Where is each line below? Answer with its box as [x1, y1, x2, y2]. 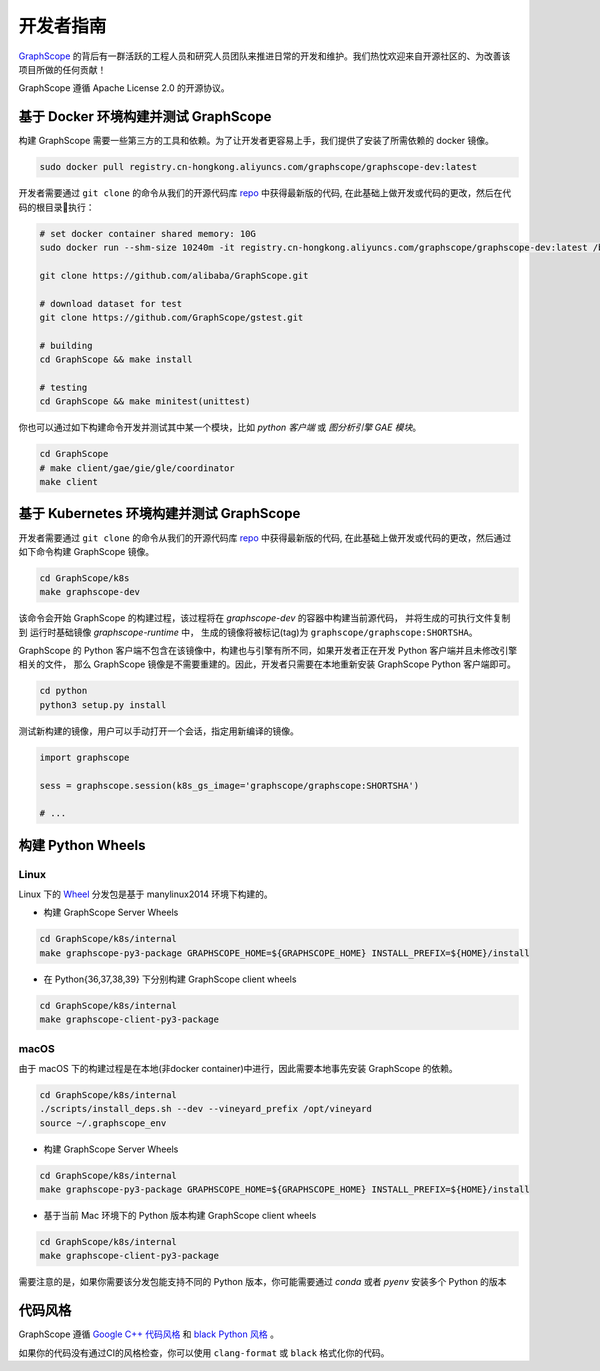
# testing [39, 381, 88, 393]
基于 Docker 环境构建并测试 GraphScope [18, 108, 272, 125]
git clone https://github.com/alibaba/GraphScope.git [39, 270, 309, 281]
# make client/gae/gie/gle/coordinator [39, 462, 235, 474]
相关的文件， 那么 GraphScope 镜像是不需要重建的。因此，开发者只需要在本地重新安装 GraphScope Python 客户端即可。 [18, 658, 517, 670]
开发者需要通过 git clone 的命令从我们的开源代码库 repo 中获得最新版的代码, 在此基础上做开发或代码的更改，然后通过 [18, 531, 512, 544]
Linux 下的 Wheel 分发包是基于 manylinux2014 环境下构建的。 [18, 888, 274, 900]
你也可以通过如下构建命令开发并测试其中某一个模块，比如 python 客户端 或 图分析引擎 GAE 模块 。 [18, 421, 422, 434]
